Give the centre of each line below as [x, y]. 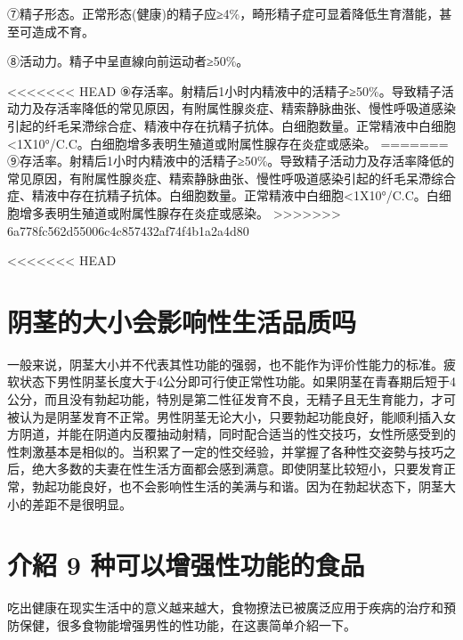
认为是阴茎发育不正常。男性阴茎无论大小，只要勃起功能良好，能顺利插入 [231, 416]
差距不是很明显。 [81, 503]
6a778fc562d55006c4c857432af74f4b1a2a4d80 [128, 230]
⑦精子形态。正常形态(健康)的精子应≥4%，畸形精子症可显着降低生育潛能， [223, 13]
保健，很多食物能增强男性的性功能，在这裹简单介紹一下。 [187, 624]
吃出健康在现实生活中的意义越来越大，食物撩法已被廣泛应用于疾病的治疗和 [225, 608]
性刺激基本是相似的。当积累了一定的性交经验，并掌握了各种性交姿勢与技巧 [225, 451]
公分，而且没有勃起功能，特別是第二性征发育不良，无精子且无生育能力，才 [225, 399]
